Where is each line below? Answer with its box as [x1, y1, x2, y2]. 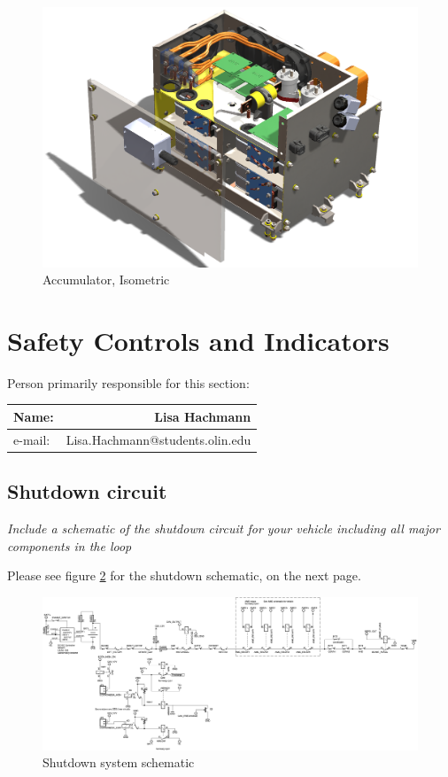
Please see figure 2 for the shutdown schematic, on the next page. [7, 566, 361, 585]
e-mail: [13, 430, 50, 448]
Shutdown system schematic [42, 753, 195, 772]
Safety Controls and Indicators [7, 322, 390, 358]
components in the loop [7, 536, 132, 555]
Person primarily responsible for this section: [7, 373, 250, 392]
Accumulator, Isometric [42, 270, 170, 289]
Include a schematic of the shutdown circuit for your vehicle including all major [7, 519, 440, 538]
